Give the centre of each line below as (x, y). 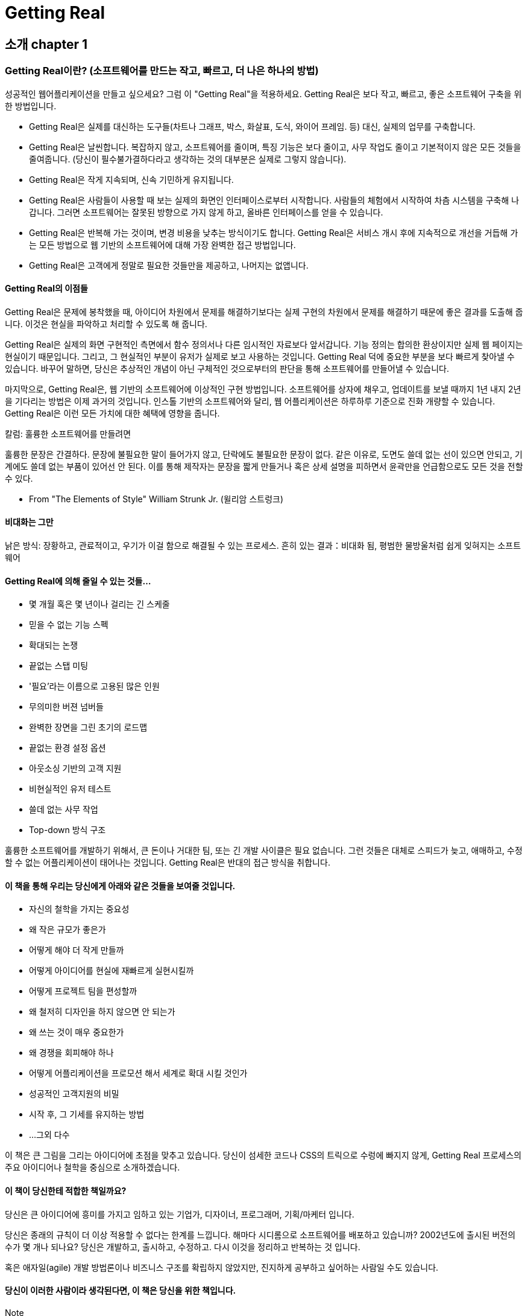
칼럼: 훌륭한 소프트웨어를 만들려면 (68, 433)
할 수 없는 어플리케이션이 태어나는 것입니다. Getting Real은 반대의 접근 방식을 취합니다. (168, 863)
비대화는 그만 (29, 522)
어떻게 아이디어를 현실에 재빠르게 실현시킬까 (112, 971)
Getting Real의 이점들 (46, 289)
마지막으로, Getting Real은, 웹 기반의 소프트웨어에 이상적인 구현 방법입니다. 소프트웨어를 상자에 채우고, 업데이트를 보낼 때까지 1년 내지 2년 (263, 389)
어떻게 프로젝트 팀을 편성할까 (83, 991)
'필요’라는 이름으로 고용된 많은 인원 (94, 686)
